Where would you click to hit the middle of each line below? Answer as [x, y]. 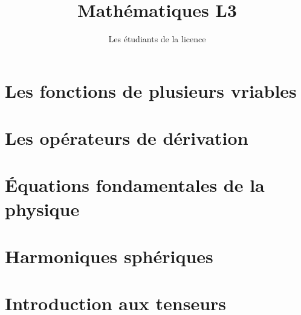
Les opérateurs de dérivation [127, 138]
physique [42, 208]
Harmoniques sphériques [109, 256]
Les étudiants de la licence [157, 39]
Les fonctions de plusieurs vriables [151, 90]
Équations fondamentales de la [135, 185]
